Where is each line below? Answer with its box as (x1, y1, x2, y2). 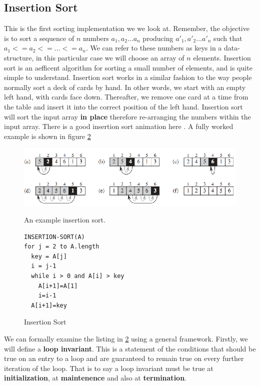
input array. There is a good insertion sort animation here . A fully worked (4, 121, 233, 131)
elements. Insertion (193, 52, 251, 62)
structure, (4, 52, 34, 62)
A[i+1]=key (31, 301, 67, 309)
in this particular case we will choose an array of (35, 52, 184, 62)
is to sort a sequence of (4, 32, 74, 43)
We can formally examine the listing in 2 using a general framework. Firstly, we (4, 333, 248, 343)
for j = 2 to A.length (24, 243, 99, 250)
